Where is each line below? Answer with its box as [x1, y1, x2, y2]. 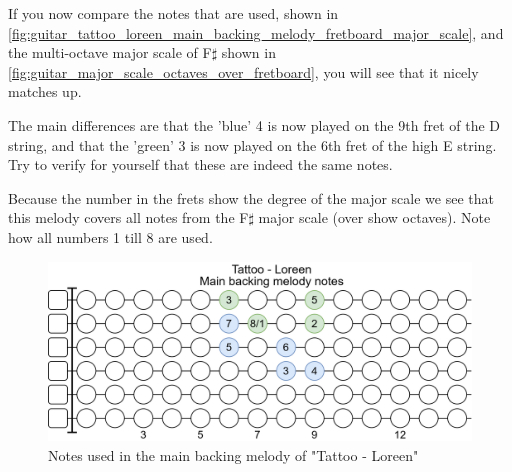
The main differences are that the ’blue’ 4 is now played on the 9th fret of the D [8, 114, 500, 135]
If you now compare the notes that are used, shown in [8, 3, 339, 23]
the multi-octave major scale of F [8, 42, 212, 63]
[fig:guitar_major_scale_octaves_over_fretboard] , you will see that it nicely [8, 61, 479, 82]
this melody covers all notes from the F [8, 207, 249, 228]
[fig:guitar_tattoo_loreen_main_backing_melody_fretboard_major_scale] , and [8, 22, 504, 43]
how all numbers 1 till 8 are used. [8, 226, 213, 247]
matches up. [8, 81, 82, 102]
